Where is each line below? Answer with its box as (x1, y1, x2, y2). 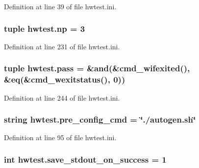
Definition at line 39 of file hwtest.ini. (4, 1, 117, 11)
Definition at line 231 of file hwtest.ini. (4, 41, 120, 51)
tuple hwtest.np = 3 (4, 22, 85, 34)
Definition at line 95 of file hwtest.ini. (4, 132, 117, 143)
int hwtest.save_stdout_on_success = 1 (4, 153, 167, 165)
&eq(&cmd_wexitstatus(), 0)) (4, 73, 125, 85)
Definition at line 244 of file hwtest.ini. (4, 92, 120, 103)
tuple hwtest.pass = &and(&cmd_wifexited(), (4, 62, 190, 74)
